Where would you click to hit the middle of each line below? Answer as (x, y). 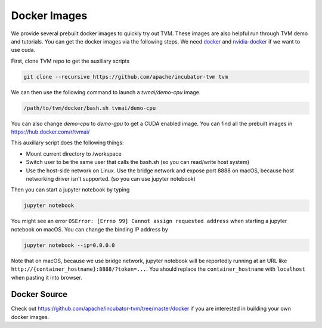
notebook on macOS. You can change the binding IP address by (89, 229)
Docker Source (39, 294)
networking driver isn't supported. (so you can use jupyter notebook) (111, 179)
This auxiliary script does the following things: (68, 143)
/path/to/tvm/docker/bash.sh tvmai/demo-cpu (90, 108)
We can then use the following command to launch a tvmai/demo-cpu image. (106, 92)
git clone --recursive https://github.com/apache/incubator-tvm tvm (126, 77)
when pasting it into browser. (47, 277)
